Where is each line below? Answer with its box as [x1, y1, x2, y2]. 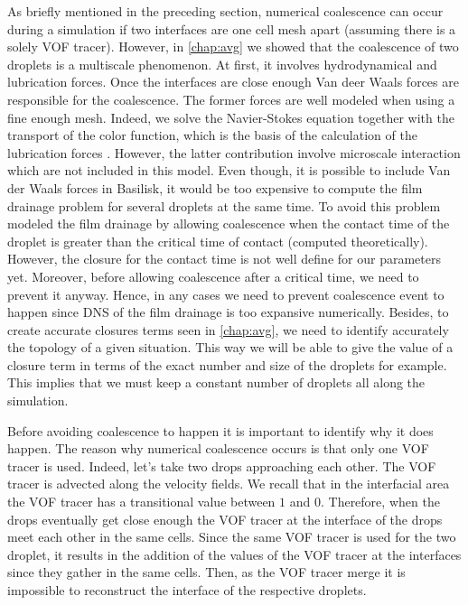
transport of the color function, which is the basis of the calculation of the [7, 126, 417, 144]
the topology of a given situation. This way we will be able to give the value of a [7, 338, 454, 357]
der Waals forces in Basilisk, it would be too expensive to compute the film [7, 178, 423, 197]
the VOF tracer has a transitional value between [7, 492, 276, 511]
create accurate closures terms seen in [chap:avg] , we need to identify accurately [7, 320, 449, 339]
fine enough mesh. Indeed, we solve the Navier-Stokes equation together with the [7, 107, 454, 126]
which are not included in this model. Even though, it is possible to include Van [7, 161, 451, 180]
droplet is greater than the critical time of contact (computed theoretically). [7, 231, 428, 250]
